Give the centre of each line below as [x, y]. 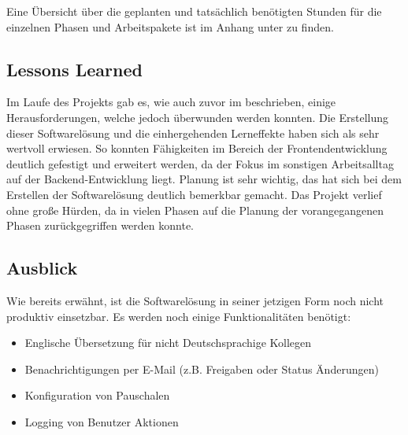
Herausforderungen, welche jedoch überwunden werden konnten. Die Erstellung [197, 117]
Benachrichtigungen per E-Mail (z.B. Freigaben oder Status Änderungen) [202, 369]
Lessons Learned [74, 69]
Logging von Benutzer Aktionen [102, 421]
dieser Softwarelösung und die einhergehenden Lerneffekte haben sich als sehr [193, 133]
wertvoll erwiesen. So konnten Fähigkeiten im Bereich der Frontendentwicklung [197, 148]
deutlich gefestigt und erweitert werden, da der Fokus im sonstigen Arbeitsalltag [200, 163]
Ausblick [42, 268]
